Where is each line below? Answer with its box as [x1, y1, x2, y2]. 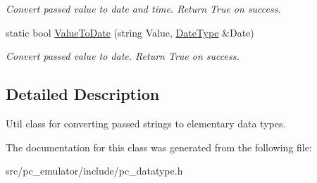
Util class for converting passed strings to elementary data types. [6, 115, 286, 130]
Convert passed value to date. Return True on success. [6, 49, 240, 63]
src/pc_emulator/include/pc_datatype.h [6, 163, 183, 178]
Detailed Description [6, 83, 160, 105]
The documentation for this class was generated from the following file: [6, 139, 312, 154]
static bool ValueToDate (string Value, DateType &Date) [6, 25, 254, 39]
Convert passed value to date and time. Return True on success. [6, 1, 281, 15]
